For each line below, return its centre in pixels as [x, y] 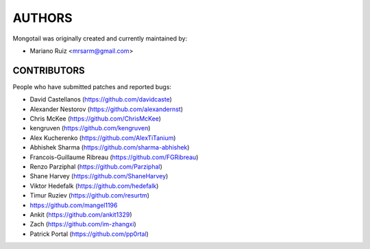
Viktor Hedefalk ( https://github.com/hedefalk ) [94, 186]
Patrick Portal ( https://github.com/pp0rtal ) [89, 234]
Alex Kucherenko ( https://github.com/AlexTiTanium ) [103, 138]
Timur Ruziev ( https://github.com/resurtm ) [90, 195]
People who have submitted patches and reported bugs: [92, 86]
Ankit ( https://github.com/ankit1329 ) [81, 214]
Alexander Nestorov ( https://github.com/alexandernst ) [107, 109]
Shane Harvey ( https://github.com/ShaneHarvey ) [99, 176]
